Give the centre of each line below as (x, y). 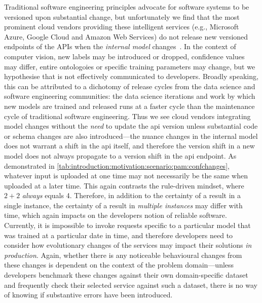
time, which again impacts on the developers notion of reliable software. (116, 215)
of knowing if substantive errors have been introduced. (88, 295)
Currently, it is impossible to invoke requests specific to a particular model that (127, 225)
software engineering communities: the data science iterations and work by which (130, 96)
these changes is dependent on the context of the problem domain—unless (119, 265)
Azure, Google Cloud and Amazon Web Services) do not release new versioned (126, 36)
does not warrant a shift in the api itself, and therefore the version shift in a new (129, 146)
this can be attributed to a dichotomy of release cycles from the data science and (130, 86)
